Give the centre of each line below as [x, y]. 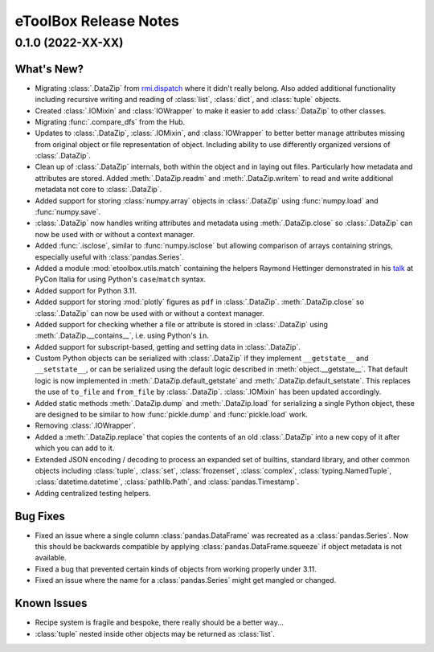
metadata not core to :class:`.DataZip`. [98, 190]
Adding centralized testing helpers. [93, 493]
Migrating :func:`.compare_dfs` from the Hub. [110, 121]
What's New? [49, 69]
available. [51, 558]
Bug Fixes [40, 516]
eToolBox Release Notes [97, 21]
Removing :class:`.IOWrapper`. [86, 425]
